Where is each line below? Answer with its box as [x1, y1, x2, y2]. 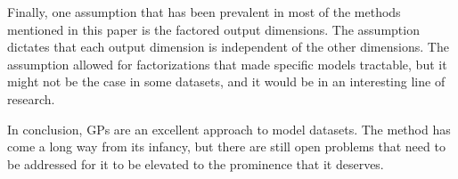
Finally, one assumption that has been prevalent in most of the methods [7, 3, 401, 20]
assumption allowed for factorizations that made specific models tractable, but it [7, 54, 447, 73]
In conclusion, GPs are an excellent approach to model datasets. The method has [7, 119, 451, 138]
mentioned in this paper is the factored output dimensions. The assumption [7, 20, 420, 38]
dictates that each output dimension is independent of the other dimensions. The [7, 37, 449, 56]
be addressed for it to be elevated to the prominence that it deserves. [7, 154, 384, 173]
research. [7, 89, 55, 108]
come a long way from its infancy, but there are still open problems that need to [7, 137, 446, 156]
